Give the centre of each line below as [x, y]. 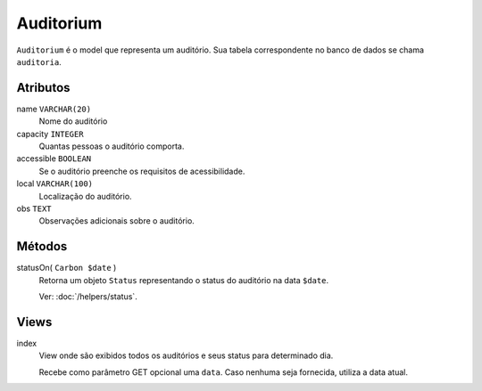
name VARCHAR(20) [54, 109]
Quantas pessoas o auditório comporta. [112, 146]
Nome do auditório [73, 121]
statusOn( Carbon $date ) [66, 268]
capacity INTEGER [50, 134]
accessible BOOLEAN [54, 159]
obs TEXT [34, 208]
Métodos [42, 246]
